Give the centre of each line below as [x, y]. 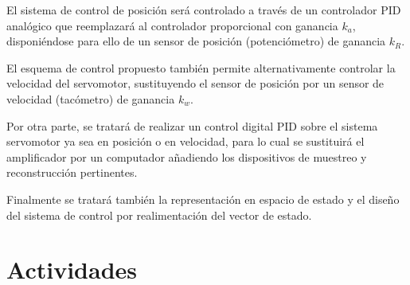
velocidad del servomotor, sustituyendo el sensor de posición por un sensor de [195, 83]
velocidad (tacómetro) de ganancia [91, 98]
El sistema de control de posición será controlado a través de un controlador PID [204, 10]
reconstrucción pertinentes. [72, 172]
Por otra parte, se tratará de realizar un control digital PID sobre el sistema [192, 125]
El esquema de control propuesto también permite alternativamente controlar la [201, 67]
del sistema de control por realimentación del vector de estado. [159, 215]
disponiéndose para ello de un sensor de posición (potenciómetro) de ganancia [196, 41]
